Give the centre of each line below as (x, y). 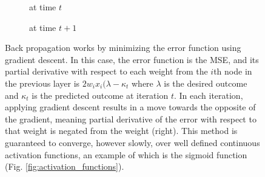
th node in (233, 71)
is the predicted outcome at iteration (100, 95)
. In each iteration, (208, 95)
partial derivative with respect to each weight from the (106, 71)
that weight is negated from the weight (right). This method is (121, 131)
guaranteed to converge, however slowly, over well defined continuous (132, 142)
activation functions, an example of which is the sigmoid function (126, 154)
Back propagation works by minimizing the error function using (123, 48)
